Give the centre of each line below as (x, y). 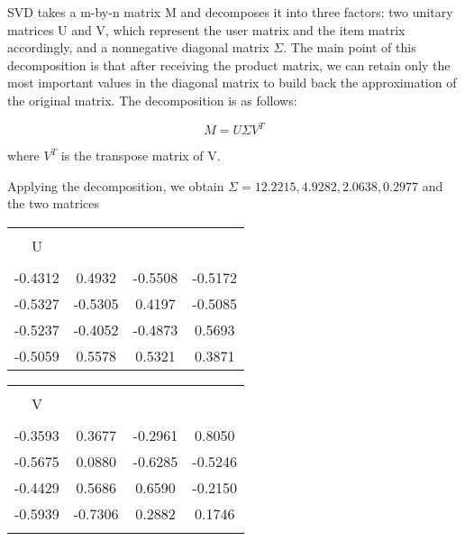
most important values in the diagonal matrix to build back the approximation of (232, 83)
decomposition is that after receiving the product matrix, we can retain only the (229, 64)
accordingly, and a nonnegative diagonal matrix (138, 47)
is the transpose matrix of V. (141, 156)
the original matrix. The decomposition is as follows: (152, 100)
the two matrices (53, 203)
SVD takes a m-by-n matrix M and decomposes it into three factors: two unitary (230, 12)
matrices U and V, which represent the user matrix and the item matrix (206, 29)
